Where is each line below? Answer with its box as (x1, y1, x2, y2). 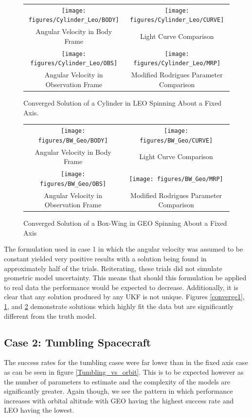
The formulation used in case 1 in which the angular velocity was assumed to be (4, 244, 243, 254)
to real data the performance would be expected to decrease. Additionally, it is (4, 282, 238, 292)
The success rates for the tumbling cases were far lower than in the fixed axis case (4, 357, 248, 367)
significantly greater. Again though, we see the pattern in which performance (4, 386, 233, 396)
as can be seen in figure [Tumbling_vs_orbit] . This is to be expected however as (4, 366, 244, 377)
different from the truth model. (4, 310, 96, 321)
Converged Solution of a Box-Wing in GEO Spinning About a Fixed (23, 218, 227, 228)
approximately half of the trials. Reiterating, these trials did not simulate (4, 263, 222, 273)
